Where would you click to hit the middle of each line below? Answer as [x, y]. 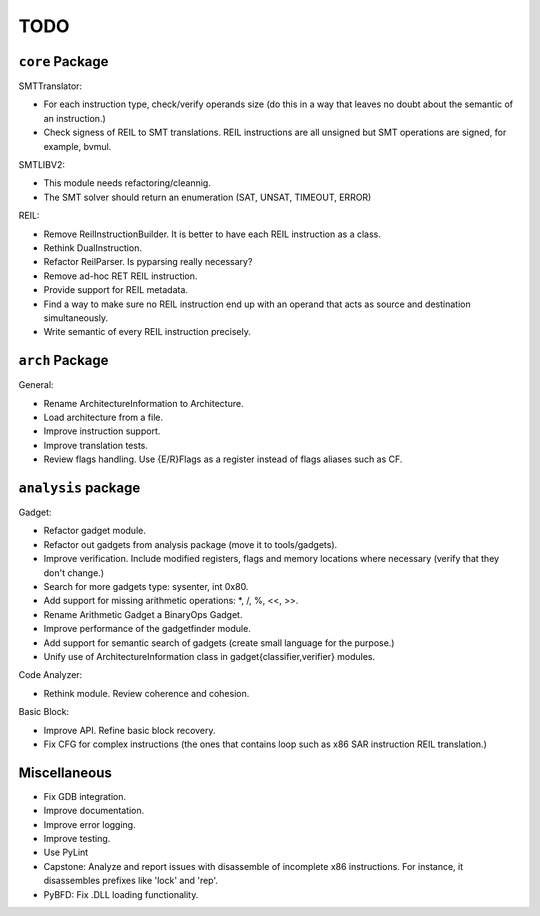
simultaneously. [76, 317]
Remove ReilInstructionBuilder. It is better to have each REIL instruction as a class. [212, 234]
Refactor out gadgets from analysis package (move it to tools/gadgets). [190, 544]
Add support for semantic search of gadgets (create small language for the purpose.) [219, 642]
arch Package [63, 360]
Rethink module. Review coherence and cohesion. [146, 693]
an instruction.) [75, 118]
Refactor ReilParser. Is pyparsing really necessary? [148, 262]
